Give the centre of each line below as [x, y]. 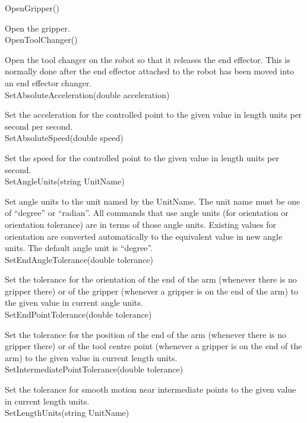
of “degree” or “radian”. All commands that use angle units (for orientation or [147, 213]
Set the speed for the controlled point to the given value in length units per [142, 157]
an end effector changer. [48, 82]
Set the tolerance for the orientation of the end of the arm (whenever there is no [151, 279]
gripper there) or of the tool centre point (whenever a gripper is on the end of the [153, 346]
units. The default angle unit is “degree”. [79, 248]
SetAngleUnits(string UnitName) [65, 181]
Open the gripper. [37, 28]
